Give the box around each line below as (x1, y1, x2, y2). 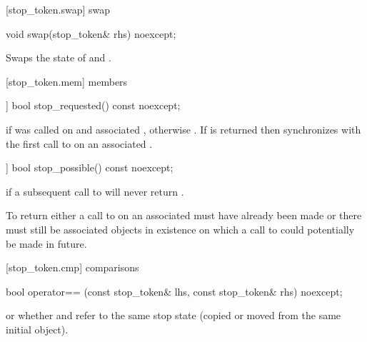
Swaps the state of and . (6, 50, 111, 65)
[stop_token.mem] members (6, 74, 128, 89)
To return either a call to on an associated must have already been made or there (6, 208, 362, 223)
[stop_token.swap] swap (6, 2, 111, 16)
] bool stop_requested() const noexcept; (6, 98, 181, 113)
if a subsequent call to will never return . (6, 183, 184, 198)
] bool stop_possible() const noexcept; (6, 160, 174, 175)
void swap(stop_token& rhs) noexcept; (6, 26, 176, 41)
